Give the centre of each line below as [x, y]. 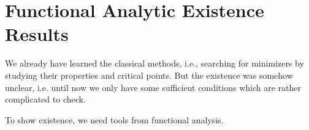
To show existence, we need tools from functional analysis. [114, 119]
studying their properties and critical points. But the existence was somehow [149, 75]
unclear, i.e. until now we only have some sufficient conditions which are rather [153, 87]
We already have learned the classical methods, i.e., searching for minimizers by [154, 63]
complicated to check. [45, 99]
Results [37, 34]
